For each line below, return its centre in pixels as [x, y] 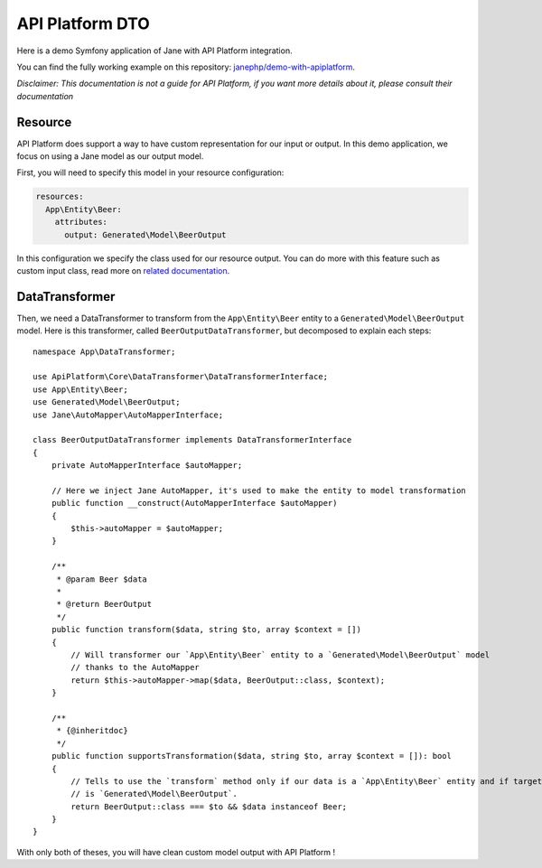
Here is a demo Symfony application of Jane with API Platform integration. [154, 51]
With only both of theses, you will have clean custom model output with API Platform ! [176, 852]
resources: [60, 197]
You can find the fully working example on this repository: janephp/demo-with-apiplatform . [186, 67]
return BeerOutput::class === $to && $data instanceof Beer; [209, 807]
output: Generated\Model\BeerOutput [145, 234]
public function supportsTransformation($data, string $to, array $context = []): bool [251, 756]
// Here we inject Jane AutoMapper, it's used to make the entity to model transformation [259, 490]
